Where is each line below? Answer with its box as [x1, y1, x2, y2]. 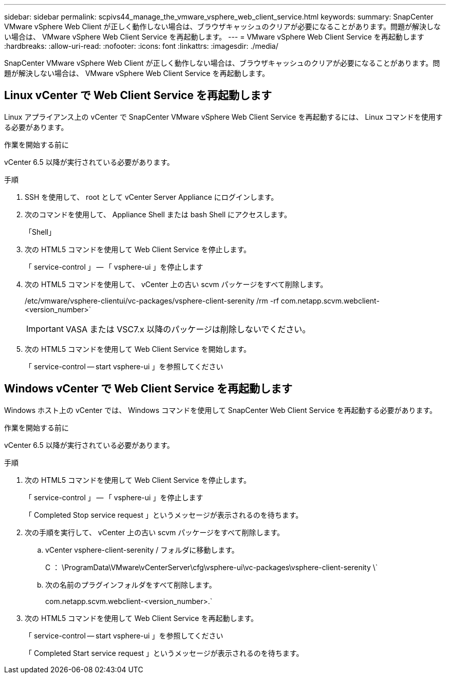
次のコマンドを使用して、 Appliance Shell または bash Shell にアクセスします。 [25, 210, 291, 219]
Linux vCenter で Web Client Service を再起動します [4, 89, 272, 102]
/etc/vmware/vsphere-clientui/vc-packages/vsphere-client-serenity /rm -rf [25, 296, 279, 305]
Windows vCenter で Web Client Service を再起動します [4, 382, 293, 395]
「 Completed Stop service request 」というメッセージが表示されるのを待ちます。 [25, 510, 303, 519]
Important [26, 323, 64, 334]
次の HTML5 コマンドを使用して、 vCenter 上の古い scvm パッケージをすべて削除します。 [25, 279, 328, 289]
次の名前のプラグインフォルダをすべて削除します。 [45, 580, 216, 589]
